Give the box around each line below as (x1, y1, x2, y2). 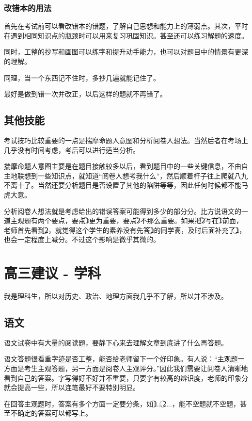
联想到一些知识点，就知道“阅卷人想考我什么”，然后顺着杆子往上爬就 (17, 170, 235, 180)
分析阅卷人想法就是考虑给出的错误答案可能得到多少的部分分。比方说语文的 (4, 206, 241, 216)
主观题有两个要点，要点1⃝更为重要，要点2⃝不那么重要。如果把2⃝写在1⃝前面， (10, 215, 243, 226)
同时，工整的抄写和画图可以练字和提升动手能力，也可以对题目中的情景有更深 (4, 47, 248, 57)
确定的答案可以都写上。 (17, 408, 92, 418)
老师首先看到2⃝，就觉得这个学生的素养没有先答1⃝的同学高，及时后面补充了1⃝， (4, 225, 246, 235)
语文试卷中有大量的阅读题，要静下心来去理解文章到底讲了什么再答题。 (4, 337, 228, 347)
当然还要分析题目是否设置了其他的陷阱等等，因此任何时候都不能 (37, 180, 241, 190)
